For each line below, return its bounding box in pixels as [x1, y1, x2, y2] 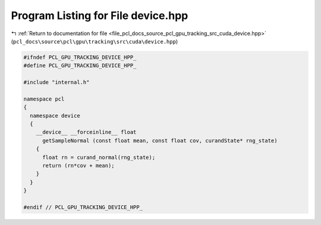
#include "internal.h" [23, 79, 90, 86]
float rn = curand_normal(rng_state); [42, 154, 156, 161]
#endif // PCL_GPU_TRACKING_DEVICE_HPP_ [23, 204, 143, 211]
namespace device [30, 112, 80, 119]
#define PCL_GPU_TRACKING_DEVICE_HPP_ [23, 62, 137, 69]
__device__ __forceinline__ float [36, 129, 137, 136]
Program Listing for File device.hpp [11, 9, 188, 22]
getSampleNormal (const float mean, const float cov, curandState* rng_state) [42, 137, 278, 144]
